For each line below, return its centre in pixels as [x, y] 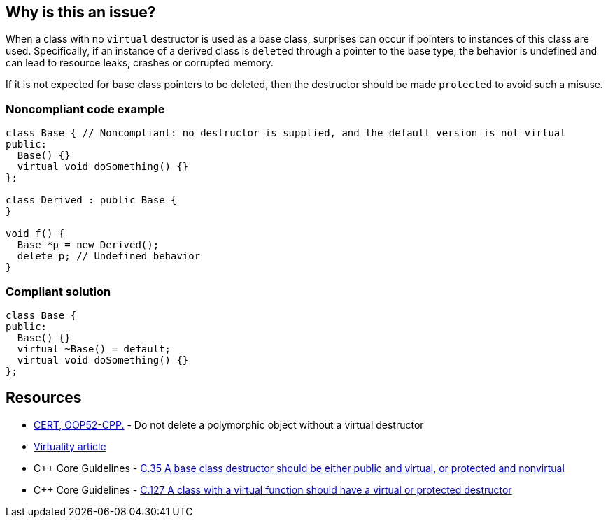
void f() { [35, 234]
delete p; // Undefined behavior [109, 256]
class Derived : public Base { [91, 200]
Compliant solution [58, 291]
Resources [44, 398]
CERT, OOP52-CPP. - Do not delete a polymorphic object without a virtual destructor [229, 424]
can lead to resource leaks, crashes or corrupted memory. [140, 63]
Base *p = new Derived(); [88, 245]
